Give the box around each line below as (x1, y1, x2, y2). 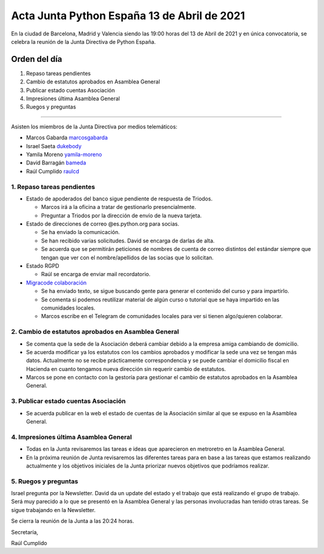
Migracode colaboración (26, 279, 87, 286)
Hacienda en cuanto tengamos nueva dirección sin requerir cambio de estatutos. (26, 365, 226, 372)
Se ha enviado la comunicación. (41, 229, 120, 236)
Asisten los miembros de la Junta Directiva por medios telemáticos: (11, 123, 178, 130)
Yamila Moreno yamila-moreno (26, 151, 102, 158)
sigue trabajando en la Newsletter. (11, 506, 96, 513)
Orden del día (11, 54, 62, 64)
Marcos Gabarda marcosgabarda (26, 134, 108, 141)
